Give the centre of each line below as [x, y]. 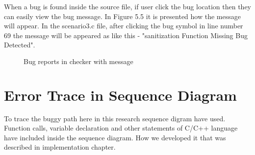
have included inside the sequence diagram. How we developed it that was [115, 137]
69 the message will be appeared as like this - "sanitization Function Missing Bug [126, 35]
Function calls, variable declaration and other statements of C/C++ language [121, 128]
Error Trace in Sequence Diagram [120, 95]
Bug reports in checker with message [78, 61]
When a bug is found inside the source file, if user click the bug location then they [128, 6]
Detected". [20, 45]
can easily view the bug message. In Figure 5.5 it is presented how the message [122, 16]
